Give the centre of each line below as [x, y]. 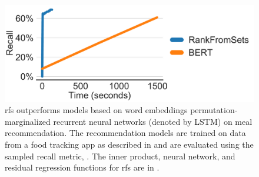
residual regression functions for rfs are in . [82, 167]
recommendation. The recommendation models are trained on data [125, 133]
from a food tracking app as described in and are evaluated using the [129, 144]
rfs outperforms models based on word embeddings [96, 110]
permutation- [214, 110]
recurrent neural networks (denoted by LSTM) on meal [153, 121]
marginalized [28, 121]
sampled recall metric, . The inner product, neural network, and [120, 156]
